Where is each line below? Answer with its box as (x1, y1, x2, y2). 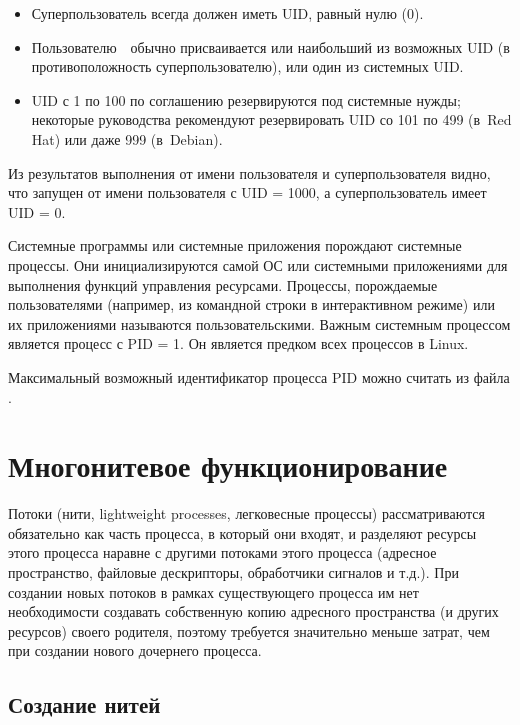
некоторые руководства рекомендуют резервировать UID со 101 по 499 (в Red (31, 109, 512, 130)
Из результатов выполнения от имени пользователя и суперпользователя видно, (8, 162, 491, 183)
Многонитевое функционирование (8, 445, 448, 486)
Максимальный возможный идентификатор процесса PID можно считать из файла (8, 366, 510, 387)
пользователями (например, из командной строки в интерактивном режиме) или (8, 294, 495, 315)
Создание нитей (8, 689, 161, 720)
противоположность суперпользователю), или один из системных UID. (31, 56, 464, 77)
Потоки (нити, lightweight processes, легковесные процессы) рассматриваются (8, 503, 485, 524)
